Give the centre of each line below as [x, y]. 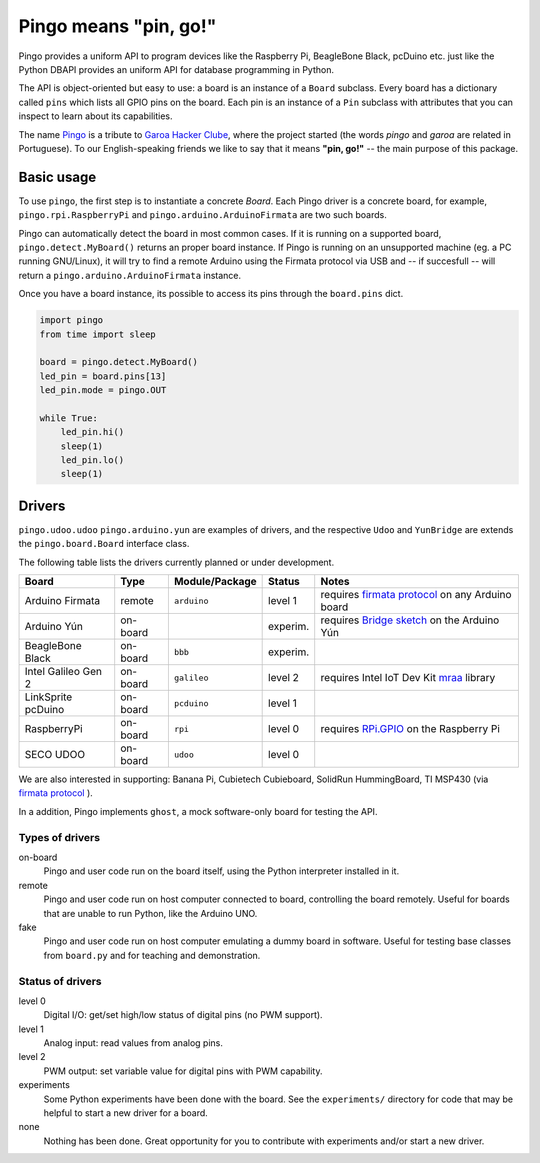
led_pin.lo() [92, 460]
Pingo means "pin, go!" [117, 26]
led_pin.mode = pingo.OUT [103, 390]
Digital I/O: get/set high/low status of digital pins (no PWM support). [183, 1015]
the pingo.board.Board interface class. [104, 544]
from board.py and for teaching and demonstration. [152, 955]
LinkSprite [48, 697]
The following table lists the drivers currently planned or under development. [176, 562]
